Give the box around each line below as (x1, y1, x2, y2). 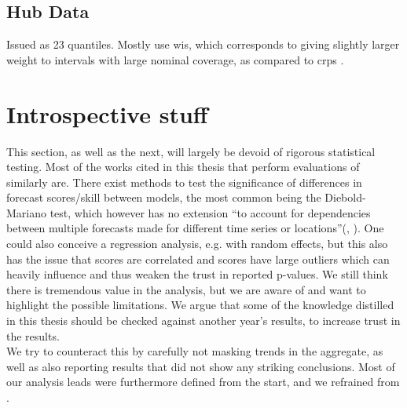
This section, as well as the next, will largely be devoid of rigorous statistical (6, 143, 376, 159)
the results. (6, 327, 60, 344)
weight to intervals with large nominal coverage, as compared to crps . (6, 51, 344, 67)
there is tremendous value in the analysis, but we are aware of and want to (6, 281, 366, 297)
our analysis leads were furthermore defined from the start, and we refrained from (6, 373, 400, 390)
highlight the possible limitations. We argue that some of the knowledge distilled (6, 297, 394, 313)
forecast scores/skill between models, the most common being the (6, 189, 321, 206)
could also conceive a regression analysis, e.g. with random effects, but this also (6, 235, 388, 252)
